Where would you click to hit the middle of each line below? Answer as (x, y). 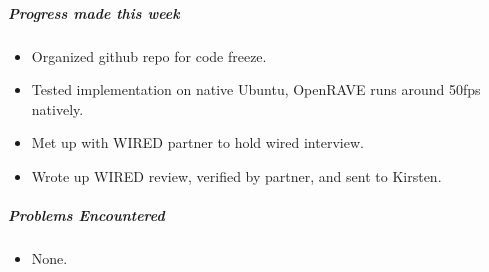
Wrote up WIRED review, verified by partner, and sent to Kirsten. (236, 175)
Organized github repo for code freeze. (149, 55)
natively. (57, 108)
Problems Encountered (86, 215)
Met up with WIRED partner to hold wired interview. (197, 142)
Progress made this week (94, 12)
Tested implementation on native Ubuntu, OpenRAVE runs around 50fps (256, 89)
